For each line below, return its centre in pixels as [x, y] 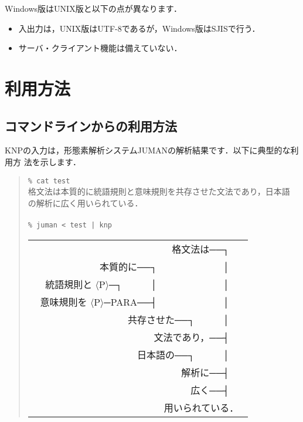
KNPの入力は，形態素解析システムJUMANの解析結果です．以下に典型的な [148, 150]
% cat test [49, 181]
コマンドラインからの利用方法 [91, 125]
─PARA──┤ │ [167, 302]
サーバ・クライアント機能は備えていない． [100, 48]
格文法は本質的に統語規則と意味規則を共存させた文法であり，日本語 [159, 191]
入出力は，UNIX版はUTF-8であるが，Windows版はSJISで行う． [139, 28]
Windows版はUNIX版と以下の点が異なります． [93, 8]
